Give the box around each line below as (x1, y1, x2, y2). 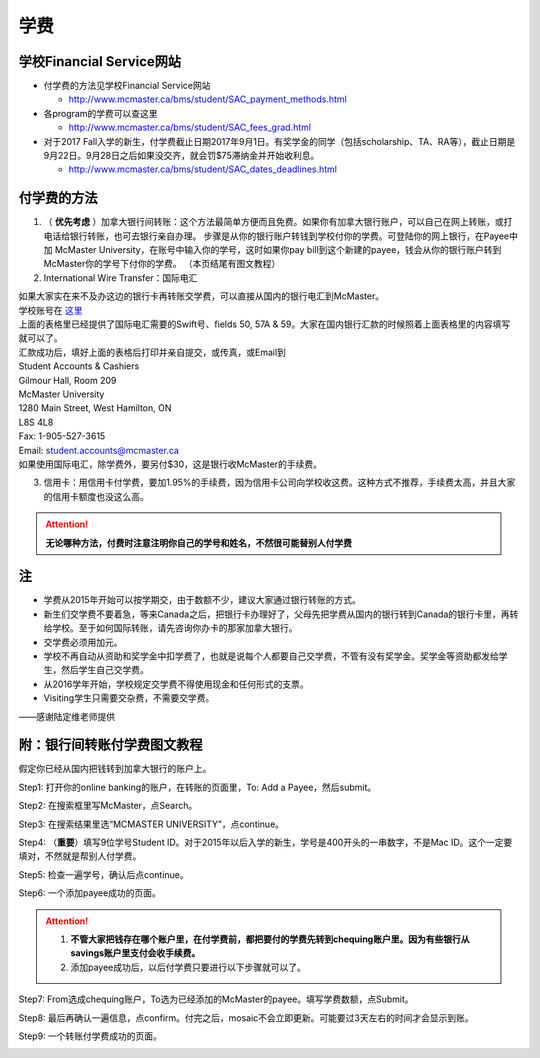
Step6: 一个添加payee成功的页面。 (18, 887, 162, 899)
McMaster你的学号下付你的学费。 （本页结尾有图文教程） (43, 258, 281, 270)
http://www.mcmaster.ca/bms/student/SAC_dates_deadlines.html (68, 163, 337, 175)
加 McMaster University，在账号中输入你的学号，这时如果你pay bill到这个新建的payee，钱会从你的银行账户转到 (43, 244, 502, 256)
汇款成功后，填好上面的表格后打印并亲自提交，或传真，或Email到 (18, 346, 287, 358)
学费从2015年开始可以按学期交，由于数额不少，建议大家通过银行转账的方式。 (43, 594, 362, 606)
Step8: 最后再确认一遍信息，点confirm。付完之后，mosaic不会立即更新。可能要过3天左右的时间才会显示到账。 (18, 1011, 474, 1024)
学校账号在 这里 (18, 304, 83, 316)
